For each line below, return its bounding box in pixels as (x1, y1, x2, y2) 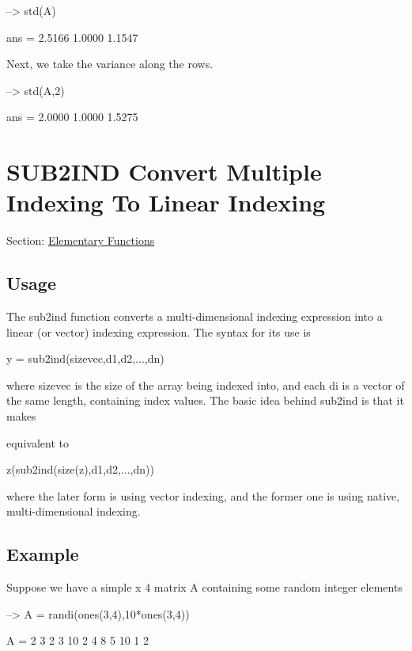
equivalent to (6, 434, 69, 451)
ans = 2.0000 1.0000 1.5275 (6, 108, 138, 125)
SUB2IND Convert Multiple (6, 155, 322, 188)
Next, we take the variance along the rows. (6, 55, 214, 72)
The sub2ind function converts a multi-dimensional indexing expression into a (6, 308, 383, 325)
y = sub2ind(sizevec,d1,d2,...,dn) (6, 350, 164, 367)
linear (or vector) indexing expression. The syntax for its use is (6, 323, 311, 340)
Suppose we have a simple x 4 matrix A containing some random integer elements (6, 579, 403, 596)
